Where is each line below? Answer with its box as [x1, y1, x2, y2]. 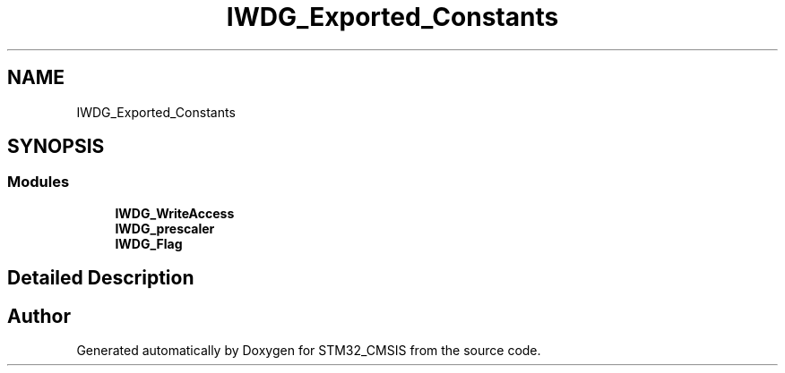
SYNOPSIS [7, 135, 105, 158]
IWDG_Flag [115, 235, 183, 251]
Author [7, 304, 71, 327]
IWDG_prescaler [115, 220, 215, 236]
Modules [7, 173, 70, 191]
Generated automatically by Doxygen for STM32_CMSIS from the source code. [76, 343, 541, 359]
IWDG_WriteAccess [115, 205, 235, 221]
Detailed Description [7, 267, 194, 290]
